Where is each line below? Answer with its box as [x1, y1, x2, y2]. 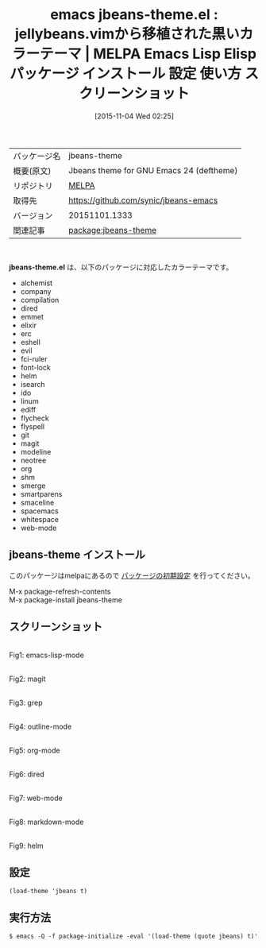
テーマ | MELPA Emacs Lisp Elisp [39, 45, 257, 63]
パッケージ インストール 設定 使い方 [10, 65, 242, 83]
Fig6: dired [9, 769, 44, 779]
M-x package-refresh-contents [9, 586, 111, 596]
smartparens [20, 489, 63, 498]
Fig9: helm [9, 841, 44, 850]
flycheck [20, 413, 50, 423]
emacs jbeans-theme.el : [49, 6, 219, 24]
